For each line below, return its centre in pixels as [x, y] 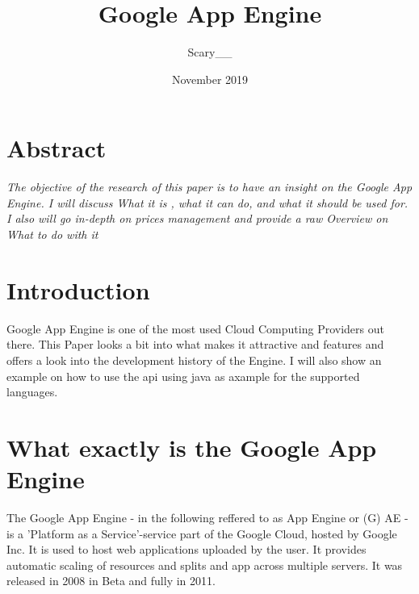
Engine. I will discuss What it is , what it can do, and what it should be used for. [207, 202]
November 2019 [210, 79]
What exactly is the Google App [192, 447]
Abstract [57, 148]
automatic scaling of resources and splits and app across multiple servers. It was [205, 565]
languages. [32, 392]
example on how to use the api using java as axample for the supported [183, 376]
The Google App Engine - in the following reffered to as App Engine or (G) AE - [207, 518]
